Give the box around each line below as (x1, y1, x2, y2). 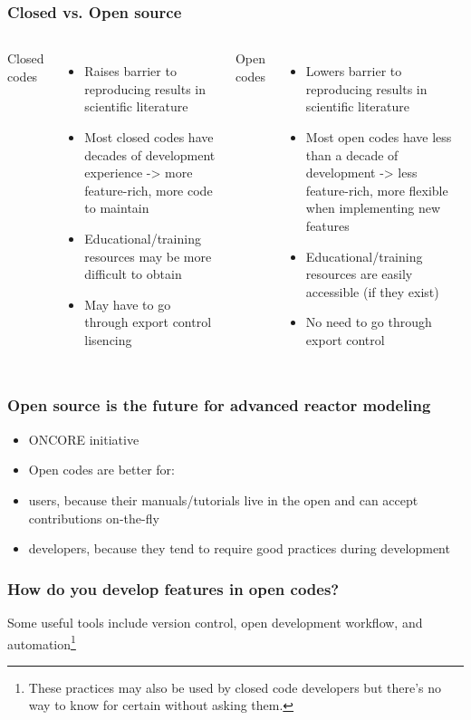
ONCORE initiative (28, 429, 139, 448)
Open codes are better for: (28, 460, 175, 479)
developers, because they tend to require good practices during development (28, 539, 450, 558)
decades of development (84, 145, 216, 164)
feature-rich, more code (84, 180, 213, 199)
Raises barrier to (84, 62, 177, 81)
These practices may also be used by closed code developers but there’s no (28, 677, 441, 696)
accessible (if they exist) (305, 282, 439, 301)
